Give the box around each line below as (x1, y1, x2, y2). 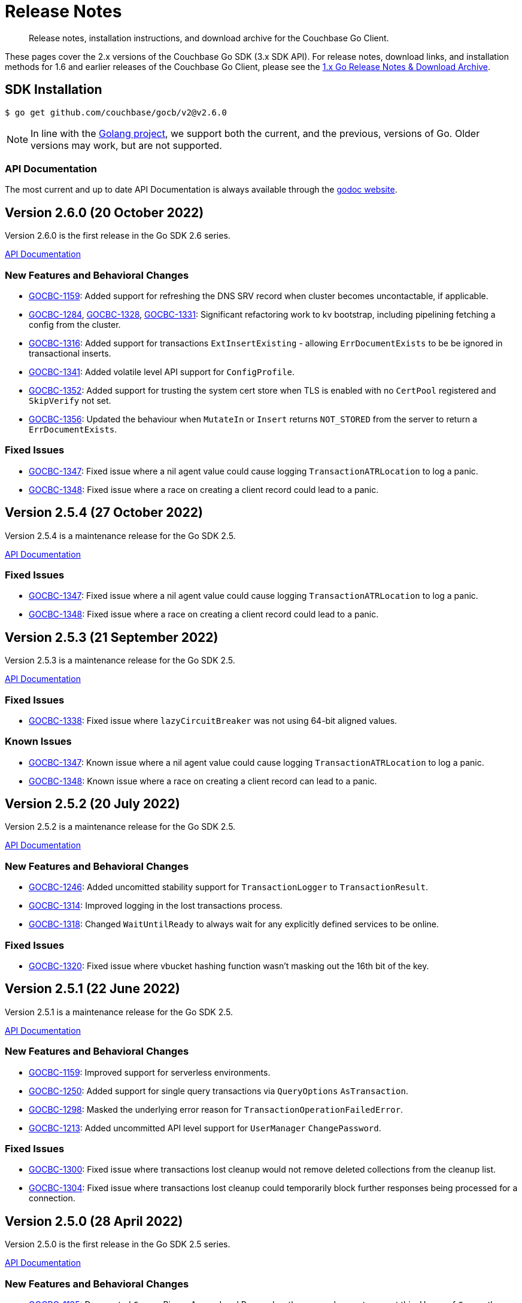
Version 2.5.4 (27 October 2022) (5, 505, 203, 520)
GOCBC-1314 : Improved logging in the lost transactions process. (29, 900, 283, 911)
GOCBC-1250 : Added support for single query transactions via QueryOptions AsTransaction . (29, 1085, 409, 1096)
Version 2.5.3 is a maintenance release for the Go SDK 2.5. (5, 655, 235, 666)
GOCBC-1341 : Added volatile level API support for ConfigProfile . (29, 366, 295, 377)
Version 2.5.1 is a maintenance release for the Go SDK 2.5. (5, 1006, 233, 1017)
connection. (29, 1193, 75, 1204)
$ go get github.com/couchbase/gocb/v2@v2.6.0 (5, 107, 227, 117)
